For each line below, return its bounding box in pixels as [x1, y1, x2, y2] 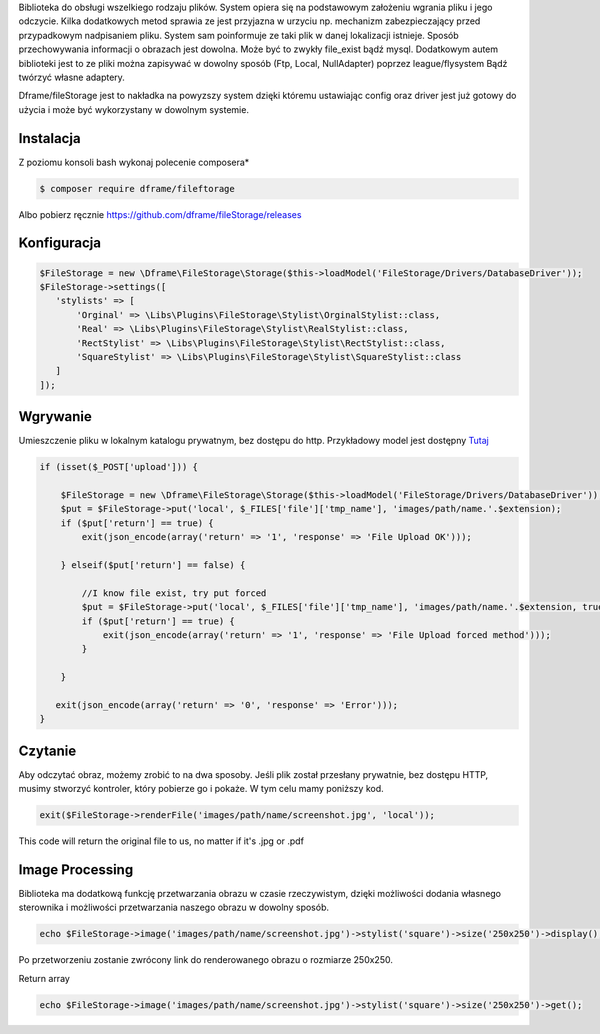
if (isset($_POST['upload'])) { [39, 461, 199, 473]
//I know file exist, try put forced [81, 587, 267, 599]
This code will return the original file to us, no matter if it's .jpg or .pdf [18, 835, 305, 847]
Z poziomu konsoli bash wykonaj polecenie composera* [18, 156, 250, 168]
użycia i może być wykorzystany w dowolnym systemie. [18, 103, 250, 115]
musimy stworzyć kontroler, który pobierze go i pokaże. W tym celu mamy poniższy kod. [18, 783, 384, 795]
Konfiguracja [18, 235, 102, 252]
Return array [18, 972, 70, 984]
